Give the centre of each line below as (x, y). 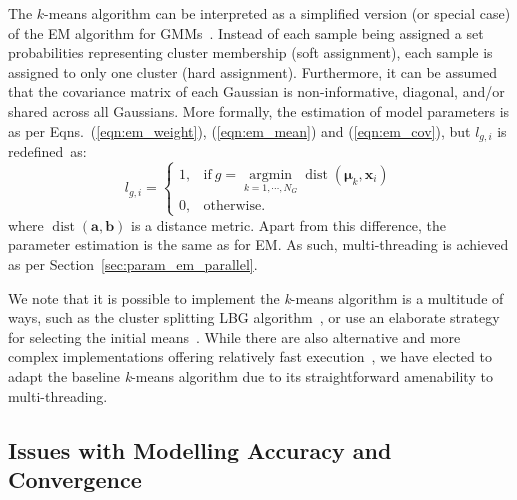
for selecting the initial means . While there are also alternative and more (234, 336)
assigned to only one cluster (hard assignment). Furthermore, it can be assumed (252, 71)
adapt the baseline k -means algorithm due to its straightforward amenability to (250, 375)
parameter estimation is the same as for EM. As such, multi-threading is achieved (258, 244)
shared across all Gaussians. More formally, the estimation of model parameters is (259, 110)
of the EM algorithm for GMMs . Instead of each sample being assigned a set (246, 32)
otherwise (232, 205)
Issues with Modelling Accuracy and (200, 449)
